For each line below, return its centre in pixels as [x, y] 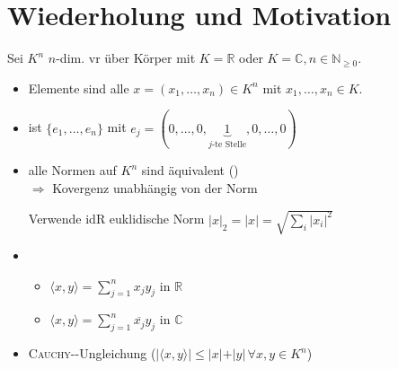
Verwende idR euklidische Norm [116, 219]
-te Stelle [229, 144]
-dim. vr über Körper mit [126, 58]
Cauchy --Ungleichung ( [92, 353]
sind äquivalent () [190, 170]
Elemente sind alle [79, 88]
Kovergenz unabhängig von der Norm [155, 187]
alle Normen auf [72, 170]
